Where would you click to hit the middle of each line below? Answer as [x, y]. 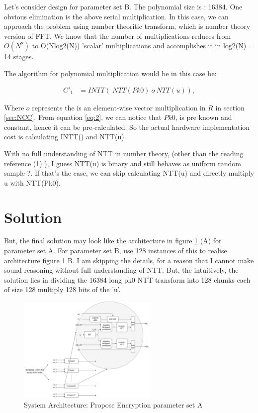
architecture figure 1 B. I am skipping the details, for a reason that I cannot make [129, 260]
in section [230, 107]
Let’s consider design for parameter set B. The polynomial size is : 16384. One [123, 6]
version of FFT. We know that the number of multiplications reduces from [118, 36]
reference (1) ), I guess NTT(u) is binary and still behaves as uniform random [123, 163]
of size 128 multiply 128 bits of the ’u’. [62, 289]
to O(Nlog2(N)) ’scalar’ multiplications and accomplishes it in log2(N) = [143, 46]
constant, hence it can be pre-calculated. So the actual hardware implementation [127, 127]
